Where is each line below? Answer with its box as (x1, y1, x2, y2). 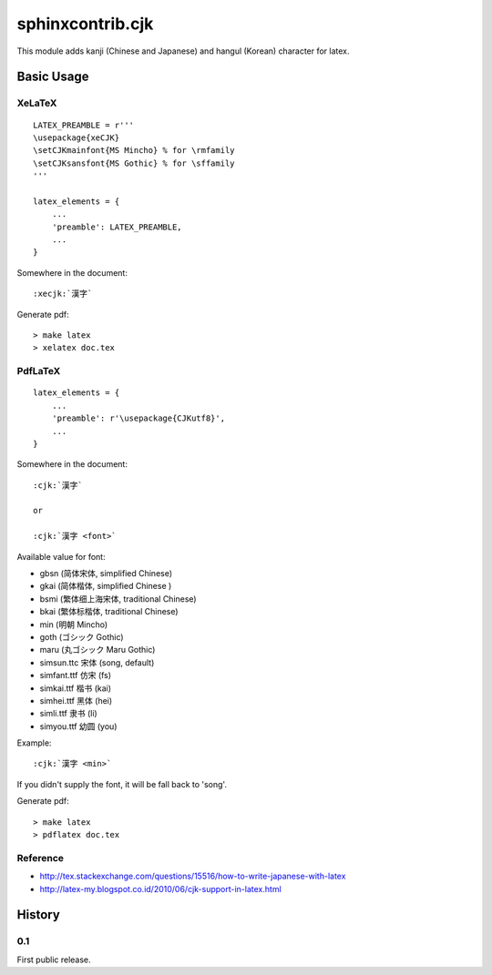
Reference (16, 851, 64, 864)
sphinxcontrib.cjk (16, 14, 154, 34)
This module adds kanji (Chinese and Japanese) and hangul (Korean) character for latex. (16, 46, 350, 56)
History (16, 907, 61, 923)
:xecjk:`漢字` (33, 289, 93, 300)
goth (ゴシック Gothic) (39, 631, 124, 642)
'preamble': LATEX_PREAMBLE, (51, 221, 182, 232)
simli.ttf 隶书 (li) (39, 708, 97, 719)
